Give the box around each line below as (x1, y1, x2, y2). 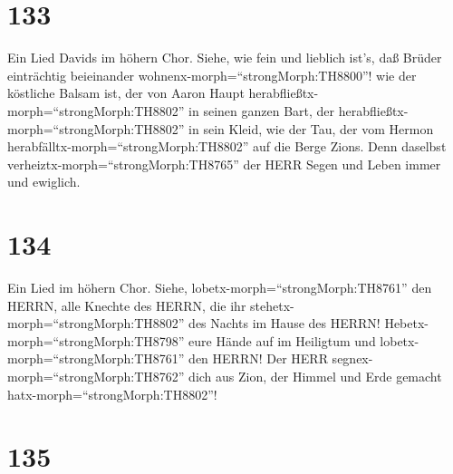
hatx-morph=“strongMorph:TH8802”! (7, 384, 217, 403)
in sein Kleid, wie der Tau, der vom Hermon (188, 119, 434, 138)
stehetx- (250, 295, 294, 314)
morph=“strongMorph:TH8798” (7, 331, 185, 350)
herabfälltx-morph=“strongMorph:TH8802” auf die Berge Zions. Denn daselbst (7, 137, 447, 156)
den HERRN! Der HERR (188, 349, 328, 368)
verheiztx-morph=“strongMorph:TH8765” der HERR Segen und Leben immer (7, 154, 441, 173)
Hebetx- (384, 314, 429, 333)
